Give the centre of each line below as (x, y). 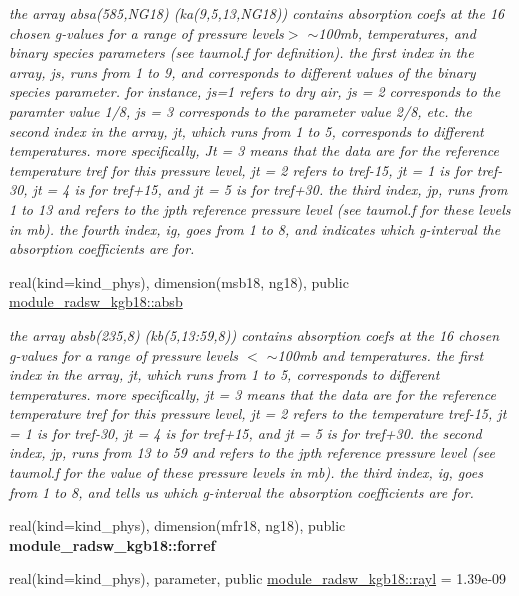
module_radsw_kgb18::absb (96, 301)
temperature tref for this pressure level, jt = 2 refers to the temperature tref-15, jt (258, 413)
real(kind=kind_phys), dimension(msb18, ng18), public (179, 281)
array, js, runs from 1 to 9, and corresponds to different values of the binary (242, 71)
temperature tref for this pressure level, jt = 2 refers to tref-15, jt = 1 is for (240, 169)
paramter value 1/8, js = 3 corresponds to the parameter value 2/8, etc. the (240, 110)
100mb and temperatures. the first (380, 354)
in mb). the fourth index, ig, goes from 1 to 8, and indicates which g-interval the (255, 228)
